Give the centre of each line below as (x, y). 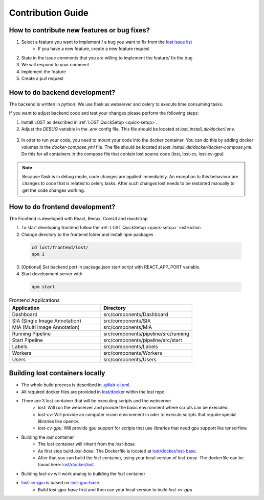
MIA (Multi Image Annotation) (46, 327)
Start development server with (52, 274)
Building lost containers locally (57, 373)
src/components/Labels (131, 346)
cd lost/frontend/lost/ (60, 247)
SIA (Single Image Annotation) (47, 320)
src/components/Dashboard (136, 314)
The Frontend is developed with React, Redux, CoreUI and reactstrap (78, 218)
